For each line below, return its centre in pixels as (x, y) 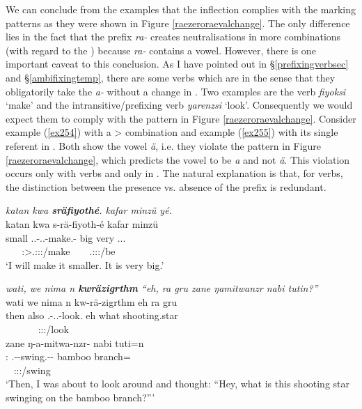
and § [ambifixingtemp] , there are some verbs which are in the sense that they (171, 77)
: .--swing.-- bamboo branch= (68, 356)
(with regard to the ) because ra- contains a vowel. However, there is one (161, 50)
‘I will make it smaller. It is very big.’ (85, 264)
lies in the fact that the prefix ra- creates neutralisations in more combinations (173, 37)
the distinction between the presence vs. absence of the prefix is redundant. (166, 186)
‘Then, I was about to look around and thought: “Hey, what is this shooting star (178, 384)
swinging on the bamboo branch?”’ (80, 398)
